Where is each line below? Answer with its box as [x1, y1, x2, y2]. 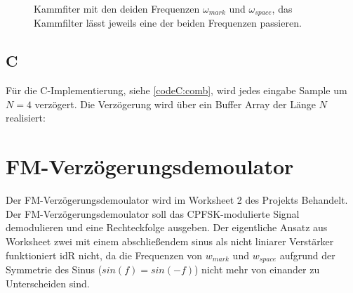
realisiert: [6, 110, 46, 125]
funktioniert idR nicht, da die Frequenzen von [6, 247, 203, 262]
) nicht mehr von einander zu [194, 261, 320, 276]
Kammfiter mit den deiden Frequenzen [34, 1, 200, 15]
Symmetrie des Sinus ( [6, 261, 102, 276]
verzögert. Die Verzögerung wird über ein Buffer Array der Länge [34, 96, 316, 111]
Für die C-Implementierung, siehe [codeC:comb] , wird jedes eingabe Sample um [6, 83, 347, 98]
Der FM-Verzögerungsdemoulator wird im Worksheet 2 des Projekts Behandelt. [6, 193, 348, 207]
